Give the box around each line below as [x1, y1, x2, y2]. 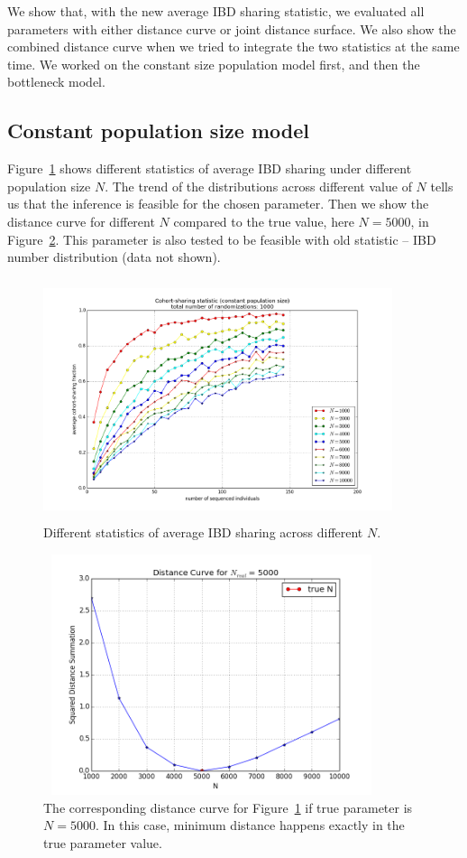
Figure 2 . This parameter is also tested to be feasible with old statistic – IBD [7, 229, 436, 248]
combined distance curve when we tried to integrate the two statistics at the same [7, 37, 460, 56]
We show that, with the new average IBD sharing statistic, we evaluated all [7, 2, 425, 20]
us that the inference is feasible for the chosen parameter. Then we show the [7, 194, 429, 213]
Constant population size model [7, 117, 309, 145]
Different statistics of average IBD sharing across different [43, 522, 363, 541]
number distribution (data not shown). [7, 247, 221, 266]
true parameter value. [43, 834, 162, 853]
